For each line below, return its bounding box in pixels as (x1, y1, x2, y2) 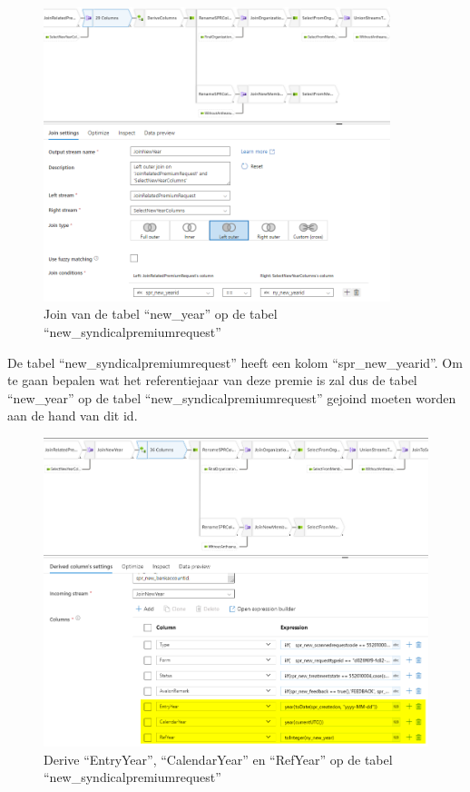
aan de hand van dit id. (7, 406, 138, 425)
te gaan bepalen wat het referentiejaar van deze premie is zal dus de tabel (7, 371, 417, 390)
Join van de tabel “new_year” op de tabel (44, 304, 278, 323)
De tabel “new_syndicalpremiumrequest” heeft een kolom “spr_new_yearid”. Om (7, 352, 463, 371)
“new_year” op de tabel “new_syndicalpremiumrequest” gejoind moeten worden (7, 388, 456, 407)
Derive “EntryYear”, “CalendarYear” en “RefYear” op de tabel (44, 749, 393, 768)
